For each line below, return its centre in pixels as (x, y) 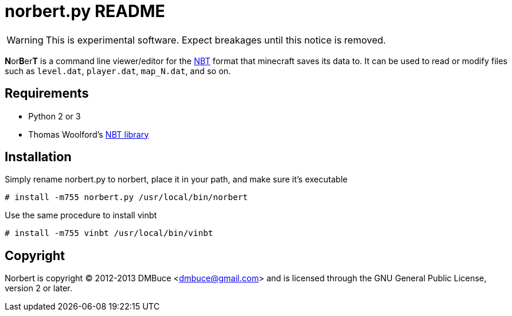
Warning (25, 40)
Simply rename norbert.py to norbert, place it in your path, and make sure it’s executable (176, 179)
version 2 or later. (39, 288)
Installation (38, 157)
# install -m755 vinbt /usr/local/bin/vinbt (109, 233)
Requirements (47, 94)
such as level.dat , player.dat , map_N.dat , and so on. (118, 71)
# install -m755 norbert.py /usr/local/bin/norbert (127, 197)
